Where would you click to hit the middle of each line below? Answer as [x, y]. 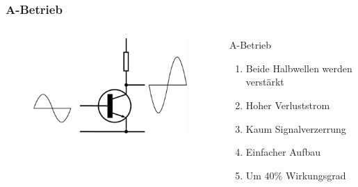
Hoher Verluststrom [288, 105]
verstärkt [265, 82]
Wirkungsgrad [316, 175]
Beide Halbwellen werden [299, 68]
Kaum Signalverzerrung [296, 128]
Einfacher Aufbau [283, 152]
